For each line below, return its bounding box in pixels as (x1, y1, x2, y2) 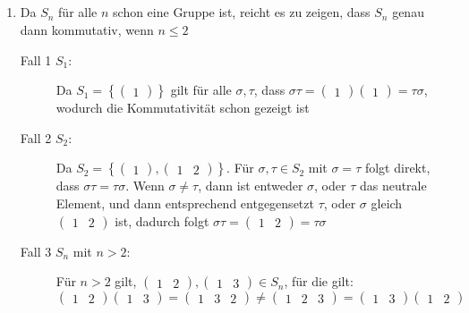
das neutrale (359, 176, 427, 195)
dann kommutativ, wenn (20, 20, 154, 38)
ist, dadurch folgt (115, 211, 209, 230)
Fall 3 (20, 241, 52, 260)
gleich (371, 193, 403, 212)
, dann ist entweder (198, 176, 303, 195)
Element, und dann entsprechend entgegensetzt (55, 193, 314, 212)
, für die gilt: (284, 272, 354, 291)
